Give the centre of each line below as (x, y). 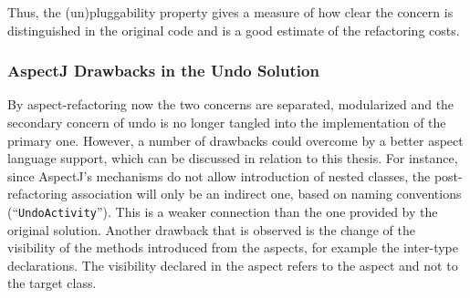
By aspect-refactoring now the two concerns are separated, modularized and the (231, 104)
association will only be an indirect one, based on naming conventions (266, 194)
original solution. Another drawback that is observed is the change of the (211, 229)
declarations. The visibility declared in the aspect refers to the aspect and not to (233, 265)
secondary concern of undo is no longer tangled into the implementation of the (227, 122)
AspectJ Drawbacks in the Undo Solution (163, 71)
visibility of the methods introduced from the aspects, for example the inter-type (233, 247)
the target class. (52, 283)
